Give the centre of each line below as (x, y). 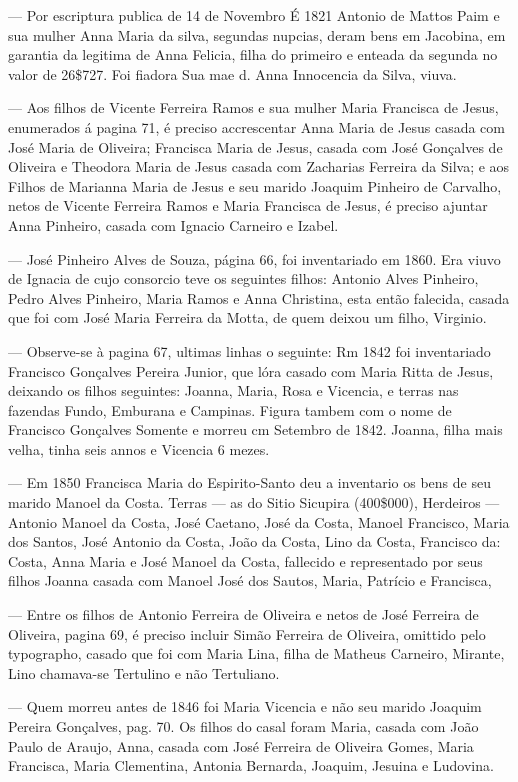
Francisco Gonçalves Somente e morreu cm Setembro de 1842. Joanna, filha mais (255, 429)
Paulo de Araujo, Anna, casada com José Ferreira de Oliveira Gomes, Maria (241, 745)
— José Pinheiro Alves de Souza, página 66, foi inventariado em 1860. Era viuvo (254, 258)
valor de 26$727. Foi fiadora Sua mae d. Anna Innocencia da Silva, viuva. (232, 73)
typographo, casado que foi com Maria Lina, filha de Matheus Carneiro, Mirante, (256, 653)
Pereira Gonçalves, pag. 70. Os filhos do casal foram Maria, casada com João (243, 726)
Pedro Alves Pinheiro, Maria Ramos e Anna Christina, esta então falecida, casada (259, 297)
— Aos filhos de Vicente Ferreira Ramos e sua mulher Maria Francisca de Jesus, (253, 107)
